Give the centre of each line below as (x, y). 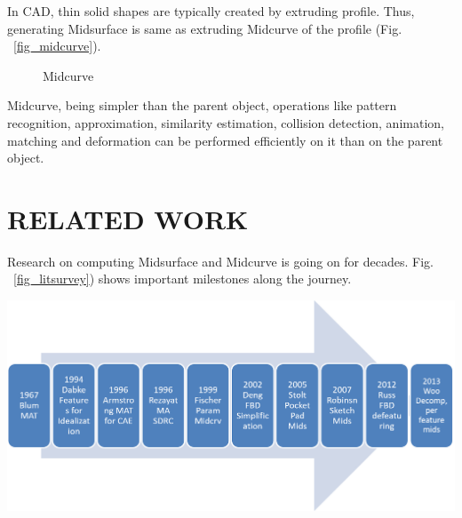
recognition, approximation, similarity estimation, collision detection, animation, (226, 122)
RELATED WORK (128, 218)
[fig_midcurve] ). (57, 46)
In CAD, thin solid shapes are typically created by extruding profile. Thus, (211, 11)
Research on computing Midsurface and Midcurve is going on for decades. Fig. (220, 261)
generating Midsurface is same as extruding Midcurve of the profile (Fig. (205, 28)
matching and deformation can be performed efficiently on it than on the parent (225, 140)
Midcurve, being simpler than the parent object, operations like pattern (202, 105)
